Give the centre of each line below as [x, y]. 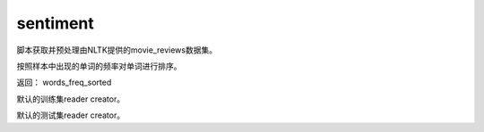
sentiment [55, 23]
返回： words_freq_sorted [64, 82]
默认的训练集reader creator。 [71, 99]
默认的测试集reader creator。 [71, 115]
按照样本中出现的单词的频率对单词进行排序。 [99, 66]
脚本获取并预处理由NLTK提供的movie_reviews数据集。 [117, 50]
